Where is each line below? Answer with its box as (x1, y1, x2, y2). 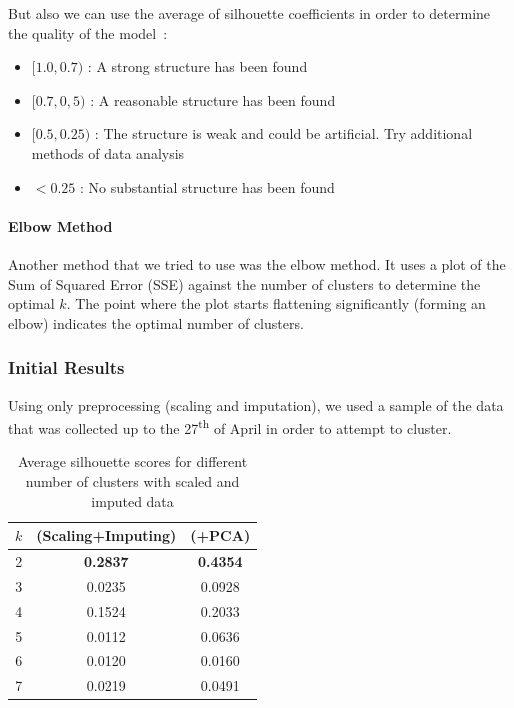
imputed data (91, 490, 174, 511)
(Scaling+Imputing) (36, 525, 177, 546)
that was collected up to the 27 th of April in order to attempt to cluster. (8, 415, 452, 438)
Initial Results (8, 355, 125, 380)
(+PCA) (190, 525, 251, 546)
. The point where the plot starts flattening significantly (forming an (66, 293, 486, 314)
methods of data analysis (31, 142, 185, 163)
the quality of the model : (8, 22, 168, 43)
